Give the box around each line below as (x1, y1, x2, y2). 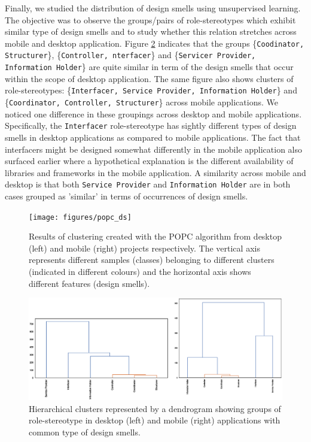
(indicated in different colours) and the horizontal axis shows (29, 265, 251, 277)
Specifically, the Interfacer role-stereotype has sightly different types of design (5, 119, 297, 132)
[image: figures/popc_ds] (29, 213, 132, 222)
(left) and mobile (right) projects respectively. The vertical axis (29, 241, 260, 254)
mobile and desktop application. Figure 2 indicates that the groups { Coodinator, (5, 37, 304, 49)
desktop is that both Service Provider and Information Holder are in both (5, 178, 291, 190)
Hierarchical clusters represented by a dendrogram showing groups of (29, 402, 281, 414)
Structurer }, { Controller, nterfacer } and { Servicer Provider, (5, 49, 256, 61)
